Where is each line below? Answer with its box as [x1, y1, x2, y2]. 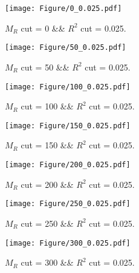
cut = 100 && [21, 100, 74, 112]
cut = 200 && [21, 178, 74, 190]
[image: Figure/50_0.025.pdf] [5, 43, 126, 52]
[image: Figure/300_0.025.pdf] [5, 238, 131, 247]
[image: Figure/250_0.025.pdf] [5, 199, 131, 209]
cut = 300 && [21, 256, 74, 269]
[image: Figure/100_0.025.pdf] [5, 82, 131, 91]
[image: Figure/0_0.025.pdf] [5, 4, 122, 13]
